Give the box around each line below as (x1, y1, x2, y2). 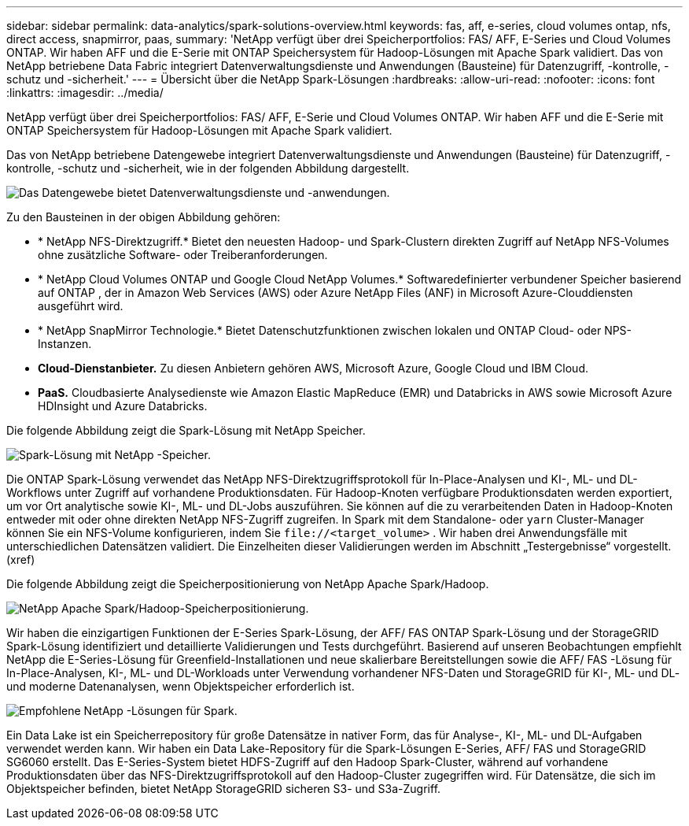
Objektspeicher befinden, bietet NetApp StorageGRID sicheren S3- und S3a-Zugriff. (6, 782, 441, 795)
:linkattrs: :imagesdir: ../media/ (6, 86, 164, 99)
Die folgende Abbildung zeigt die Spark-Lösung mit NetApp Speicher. (6, 424, 366, 437)
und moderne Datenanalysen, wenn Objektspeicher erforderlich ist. (6, 680, 355, 693)
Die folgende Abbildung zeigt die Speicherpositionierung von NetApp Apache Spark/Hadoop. (6, 577, 489, 591)
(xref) (6, 553, 35, 566)
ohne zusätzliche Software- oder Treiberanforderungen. (38, 248, 328, 261)
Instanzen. (38, 337, 92, 350)
